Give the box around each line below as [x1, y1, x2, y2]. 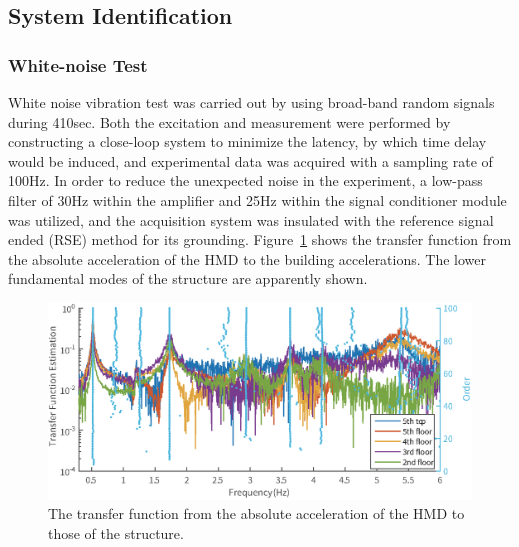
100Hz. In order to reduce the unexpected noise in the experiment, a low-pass [8, 170, 483, 191]
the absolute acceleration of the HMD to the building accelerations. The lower [8, 248, 487, 269]
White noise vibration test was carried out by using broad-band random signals [8, 92, 495, 112]
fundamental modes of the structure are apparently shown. [8, 268, 368, 289]
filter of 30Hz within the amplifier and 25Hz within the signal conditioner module [8, 189, 507, 210]
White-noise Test [8, 52, 148, 77]
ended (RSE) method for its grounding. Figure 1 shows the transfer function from [8, 229, 512, 250]
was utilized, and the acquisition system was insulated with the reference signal [8, 209, 494, 230]
